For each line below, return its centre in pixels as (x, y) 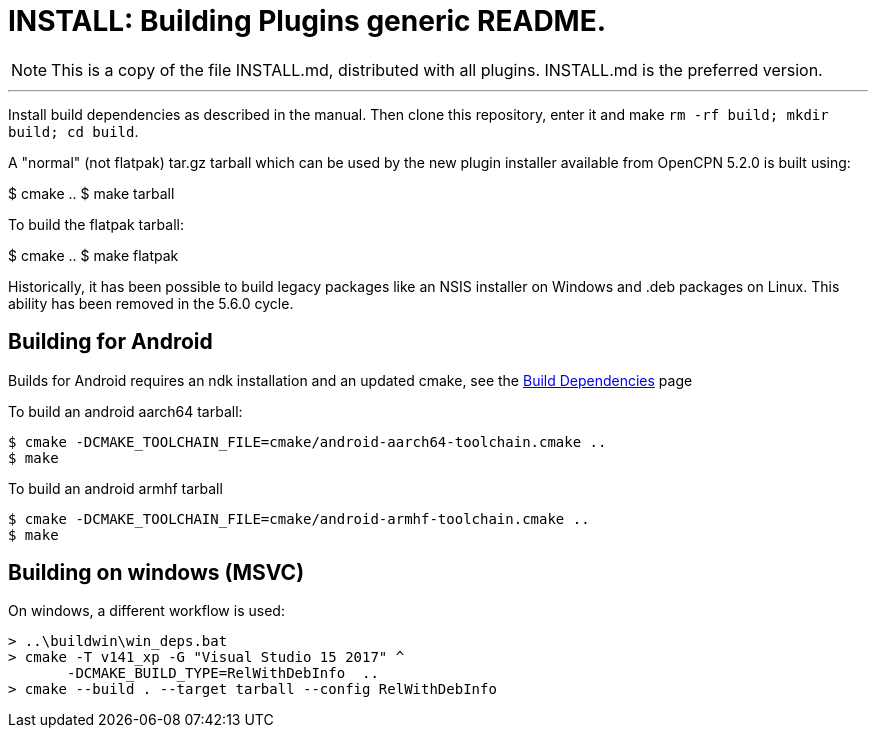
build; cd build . (73, 131)
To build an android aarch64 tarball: (125, 411)
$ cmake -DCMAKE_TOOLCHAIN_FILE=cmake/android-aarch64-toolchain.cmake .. (307, 441)
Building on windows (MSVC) (156, 573)
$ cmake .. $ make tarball (91, 193)
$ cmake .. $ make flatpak (93, 255)
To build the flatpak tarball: (96, 224)
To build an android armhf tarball (115, 488)
